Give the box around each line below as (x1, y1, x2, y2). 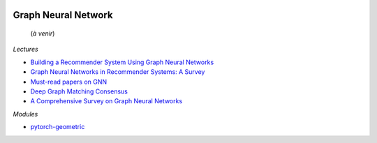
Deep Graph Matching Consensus (30, 87, 128, 96)
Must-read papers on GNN (30, 77, 108, 86)
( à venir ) (30, 29, 55, 38)
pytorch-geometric (30, 123, 85, 131)
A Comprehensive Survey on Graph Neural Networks (30, 97, 183, 105)
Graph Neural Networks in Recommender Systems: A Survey (30, 68, 205, 76)
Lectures (13, 45, 38, 54)
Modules (13, 110, 38, 118)
